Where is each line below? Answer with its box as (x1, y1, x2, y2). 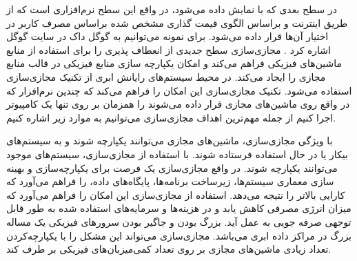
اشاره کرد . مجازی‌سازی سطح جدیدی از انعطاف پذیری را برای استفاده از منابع (6, 42, 331, 57)
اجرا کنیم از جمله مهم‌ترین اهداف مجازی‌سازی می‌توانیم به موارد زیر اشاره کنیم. (6, 110, 336, 124)
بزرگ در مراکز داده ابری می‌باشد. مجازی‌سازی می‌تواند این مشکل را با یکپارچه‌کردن (6, 228, 352, 242)
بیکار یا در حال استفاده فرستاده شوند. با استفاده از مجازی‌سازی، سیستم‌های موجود (6, 146, 348, 161)
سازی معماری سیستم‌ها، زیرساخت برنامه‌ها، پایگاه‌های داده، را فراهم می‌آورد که (6, 174, 334, 188)
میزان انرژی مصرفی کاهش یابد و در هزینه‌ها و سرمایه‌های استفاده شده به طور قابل (6, 201, 351, 215)
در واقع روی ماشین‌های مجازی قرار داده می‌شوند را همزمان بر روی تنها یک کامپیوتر (6, 97, 350, 111)
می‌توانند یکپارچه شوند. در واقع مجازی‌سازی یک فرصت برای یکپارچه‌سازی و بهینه (6, 160, 338, 175)
